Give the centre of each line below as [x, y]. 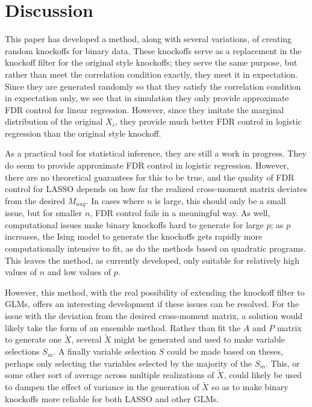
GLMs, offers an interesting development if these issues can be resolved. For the [152, 304]
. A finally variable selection [105, 351]
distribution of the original [54, 121]
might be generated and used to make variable [199, 339]
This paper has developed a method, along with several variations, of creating [148, 39]
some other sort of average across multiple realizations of [110, 375]
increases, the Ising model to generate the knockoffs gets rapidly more [134, 236]
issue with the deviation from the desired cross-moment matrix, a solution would [154, 316]
